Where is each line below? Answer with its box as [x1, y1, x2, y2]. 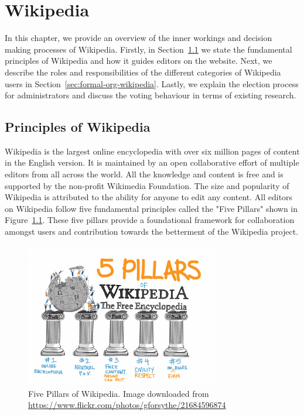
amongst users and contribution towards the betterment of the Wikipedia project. [5, 225, 299, 238]
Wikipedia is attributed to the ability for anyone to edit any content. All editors [5, 191, 293, 203]
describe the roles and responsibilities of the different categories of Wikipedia [5, 66, 281, 78]
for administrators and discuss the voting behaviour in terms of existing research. [5, 89, 296, 101]
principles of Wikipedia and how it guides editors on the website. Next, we [5, 54, 272, 67]
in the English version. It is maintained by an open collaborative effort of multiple [5, 156, 299, 169]
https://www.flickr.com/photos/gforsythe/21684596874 [28, 399, 226, 411]
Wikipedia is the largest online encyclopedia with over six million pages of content [5, 145, 300, 157]
